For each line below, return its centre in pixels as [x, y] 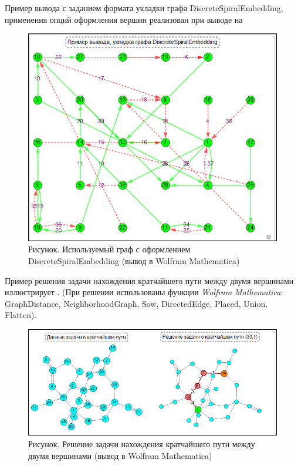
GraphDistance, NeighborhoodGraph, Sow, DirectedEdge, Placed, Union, [136, 303]
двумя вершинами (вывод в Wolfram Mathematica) [120, 455]
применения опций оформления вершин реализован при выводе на [124, 19]
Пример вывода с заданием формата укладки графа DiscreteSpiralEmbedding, [144, 8]
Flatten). [21, 315]
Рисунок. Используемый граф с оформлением [109, 249]
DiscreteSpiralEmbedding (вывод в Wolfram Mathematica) [134, 260]
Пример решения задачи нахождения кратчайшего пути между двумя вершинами [149, 280]
